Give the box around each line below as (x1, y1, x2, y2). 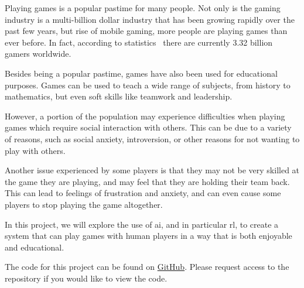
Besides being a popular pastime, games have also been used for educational (5, 67, 278, 79)
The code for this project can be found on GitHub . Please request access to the (5, 260, 289, 273)
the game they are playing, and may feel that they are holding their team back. (5, 175, 290, 187)
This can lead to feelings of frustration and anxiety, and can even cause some (5, 187, 281, 199)
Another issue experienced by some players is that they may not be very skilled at (5, 164, 300, 176)
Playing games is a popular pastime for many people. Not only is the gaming (5, 2, 281, 13)
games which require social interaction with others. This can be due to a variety (5, 121, 292, 133)
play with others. (5, 144, 66, 156)
